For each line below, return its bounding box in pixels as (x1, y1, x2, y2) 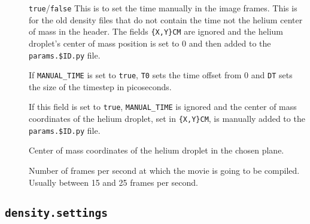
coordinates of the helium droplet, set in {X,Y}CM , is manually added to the (29, 112, 305, 125)
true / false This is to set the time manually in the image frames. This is (29, 2, 297, 14)
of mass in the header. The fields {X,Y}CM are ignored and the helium (29, 25, 283, 38)
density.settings (5, 206, 108, 219)
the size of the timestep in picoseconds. (29, 80, 172, 93)
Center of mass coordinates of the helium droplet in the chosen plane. (29, 144, 284, 157)
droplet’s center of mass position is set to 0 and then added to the (29, 36, 271, 49)
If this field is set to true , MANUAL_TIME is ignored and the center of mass (29, 100, 297, 113)
